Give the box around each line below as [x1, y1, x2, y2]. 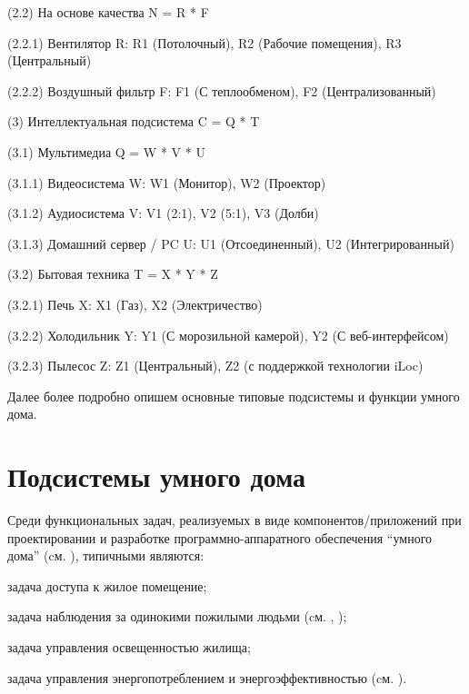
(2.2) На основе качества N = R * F [7, 3, 209, 21]
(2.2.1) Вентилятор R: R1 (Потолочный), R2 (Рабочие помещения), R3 [7, 33, 402, 52]
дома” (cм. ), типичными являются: [7, 546, 205, 565]
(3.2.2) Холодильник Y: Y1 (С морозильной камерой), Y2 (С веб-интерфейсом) [7, 325, 449, 344]
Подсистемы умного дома [7, 458, 306, 495]
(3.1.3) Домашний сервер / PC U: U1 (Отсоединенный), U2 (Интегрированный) [7, 233, 454, 253]
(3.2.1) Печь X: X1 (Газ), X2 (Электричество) [7, 294, 263, 313]
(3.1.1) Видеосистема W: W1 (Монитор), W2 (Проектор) [7, 173, 326, 192]
